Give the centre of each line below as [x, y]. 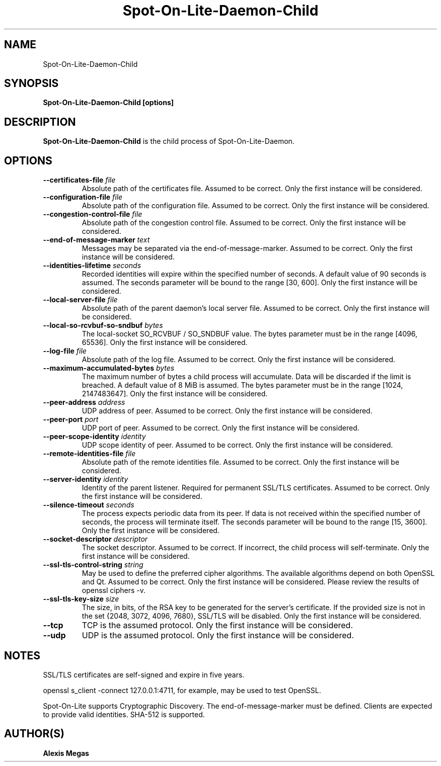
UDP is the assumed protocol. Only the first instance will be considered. [218, 635]
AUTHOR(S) [34, 734]
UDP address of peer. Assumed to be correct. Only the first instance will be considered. [227, 411]
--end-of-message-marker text [96, 240]
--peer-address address [84, 402]
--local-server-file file [80, 300]
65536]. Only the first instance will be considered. [165, 343]
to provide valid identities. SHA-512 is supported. [124, 714]
